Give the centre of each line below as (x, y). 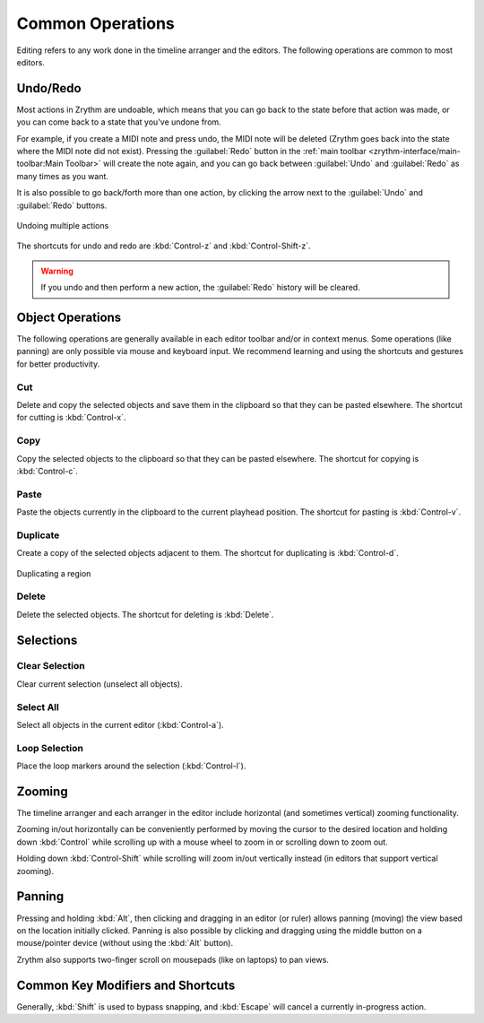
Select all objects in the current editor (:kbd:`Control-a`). (120, 725)
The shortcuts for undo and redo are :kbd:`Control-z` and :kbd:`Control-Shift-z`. (164, 246)
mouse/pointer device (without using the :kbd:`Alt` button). (125, 943)
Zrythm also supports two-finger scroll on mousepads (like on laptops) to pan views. (173, 959)
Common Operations (95, 23)
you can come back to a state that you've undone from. (119, 122)
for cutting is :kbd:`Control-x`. (71, 418)
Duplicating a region (54, 573)
